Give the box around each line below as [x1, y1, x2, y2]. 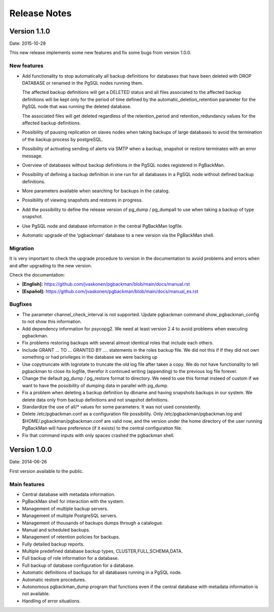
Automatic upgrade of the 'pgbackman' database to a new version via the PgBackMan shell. [22, 232, 215, 239]
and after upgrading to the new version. [9, 262, 92, 268]
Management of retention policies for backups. [22, 534, 120, 540]
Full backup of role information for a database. [22, 555, 119, 561]
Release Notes [9, 8, 72, 19]
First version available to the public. [9, 468, 84, 474]
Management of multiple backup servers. [22, 505, 109, 512]
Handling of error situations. [22, 598, 81, 604]
